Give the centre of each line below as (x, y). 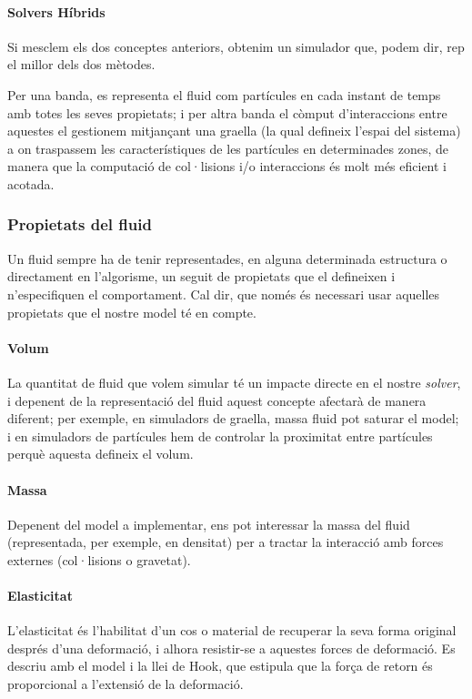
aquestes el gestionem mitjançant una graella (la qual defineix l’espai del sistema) (234, 131)
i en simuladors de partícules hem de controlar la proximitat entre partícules (220, 436)
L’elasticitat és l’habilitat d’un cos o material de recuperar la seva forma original (232, 630)
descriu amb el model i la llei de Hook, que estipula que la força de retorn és (220, 666)
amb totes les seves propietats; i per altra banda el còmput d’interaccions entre (227, 112)
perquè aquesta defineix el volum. (100, 454)
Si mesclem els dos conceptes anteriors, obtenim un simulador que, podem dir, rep (236, 46)
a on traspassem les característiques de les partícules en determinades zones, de (228, 148)
